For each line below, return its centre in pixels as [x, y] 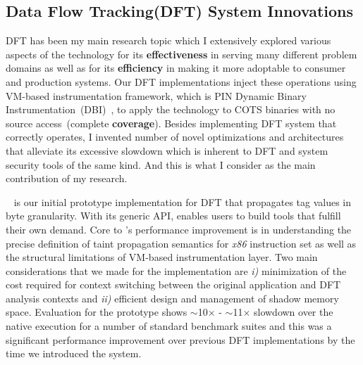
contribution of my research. [67, 178]
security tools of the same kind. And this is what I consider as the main [161, 164]
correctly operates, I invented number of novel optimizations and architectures [175, 137]
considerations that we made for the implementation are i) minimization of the [176, 270]
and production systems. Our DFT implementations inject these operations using [181, 81]
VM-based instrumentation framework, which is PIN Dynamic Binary [156, 95]
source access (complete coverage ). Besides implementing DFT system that [171, 123]
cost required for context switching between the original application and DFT [173, 284]
